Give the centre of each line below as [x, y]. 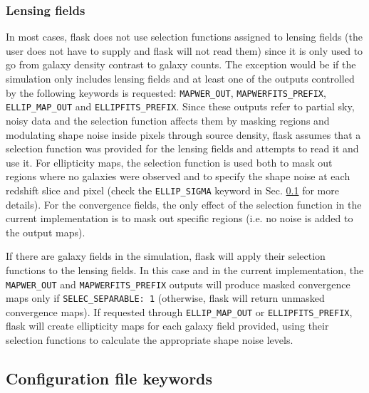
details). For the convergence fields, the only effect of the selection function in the [184, 204]
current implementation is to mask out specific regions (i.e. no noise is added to [180, 218]
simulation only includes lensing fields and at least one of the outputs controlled [180, 78]
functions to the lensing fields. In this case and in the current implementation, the [185, 269]
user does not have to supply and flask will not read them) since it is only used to [184, 50]
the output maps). [46, 232]
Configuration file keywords [109, 378]
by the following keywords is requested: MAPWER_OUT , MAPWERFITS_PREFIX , [166, 92]
